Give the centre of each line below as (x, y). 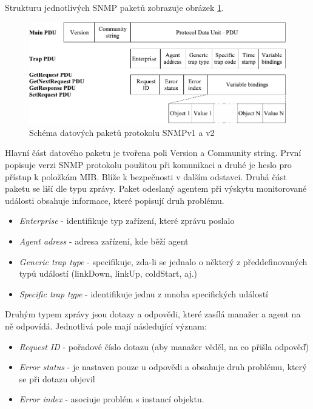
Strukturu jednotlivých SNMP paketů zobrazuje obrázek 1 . (114, 7)
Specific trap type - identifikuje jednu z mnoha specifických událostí (144, 293)
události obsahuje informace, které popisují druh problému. (115, 200)
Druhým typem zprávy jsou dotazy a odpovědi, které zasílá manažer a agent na (153, 314)
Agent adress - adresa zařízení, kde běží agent (104, 241)
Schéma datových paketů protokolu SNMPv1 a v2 (122, 132)
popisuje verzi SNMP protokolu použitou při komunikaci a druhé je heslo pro (148, 164)
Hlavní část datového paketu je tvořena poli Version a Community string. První (153, 153)
